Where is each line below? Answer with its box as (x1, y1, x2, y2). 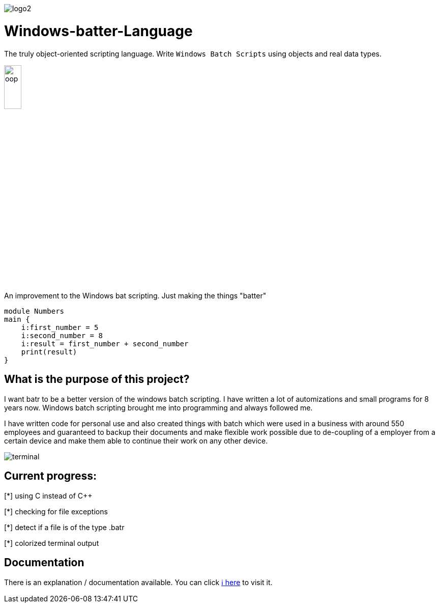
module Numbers (4, 307, 65, 315)
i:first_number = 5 (21, 323, 99, 332)
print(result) (21, 347, 77, 356)
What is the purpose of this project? (4, 373, 190, 386)
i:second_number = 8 (21, 331, 103, 340)
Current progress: (4, 470, 97, 483)
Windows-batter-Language (4, 22, 193, 40)
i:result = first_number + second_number (21, 339, 189, 348)
